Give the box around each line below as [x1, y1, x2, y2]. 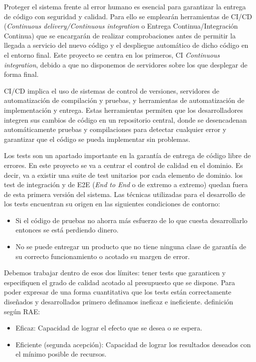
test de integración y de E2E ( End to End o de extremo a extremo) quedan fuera [4, 179, 248, 190]
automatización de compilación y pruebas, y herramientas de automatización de [4, 95, 245, 105]
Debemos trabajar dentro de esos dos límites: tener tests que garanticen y [4, 267, 226, 278]
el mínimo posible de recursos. [15, 349, 107, 359]
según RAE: [4, 306, 40, 316]
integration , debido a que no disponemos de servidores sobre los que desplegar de [4, 59, 248, 69]
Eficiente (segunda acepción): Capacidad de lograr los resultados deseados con [15, 339, 251, 349]
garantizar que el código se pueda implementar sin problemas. [4, 133, 191, 144]
